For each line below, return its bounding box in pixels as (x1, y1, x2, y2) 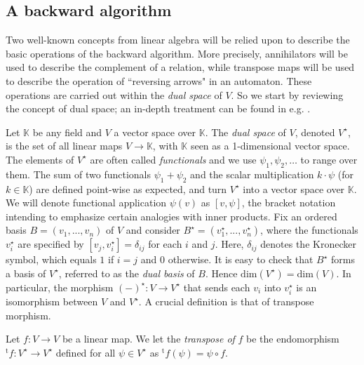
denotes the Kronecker (260, 237, 356, 251)
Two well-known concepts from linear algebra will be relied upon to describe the (6, 32, 350, 47)
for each (148, 237, 182, 251)
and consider (126, 223, 180, 237)
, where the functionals (260, 223, 358, 237)
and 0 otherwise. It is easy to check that (140, 252, 314, 267)
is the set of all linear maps (6, 138, 123, 153)
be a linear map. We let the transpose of (62, 331, 235, 346)
